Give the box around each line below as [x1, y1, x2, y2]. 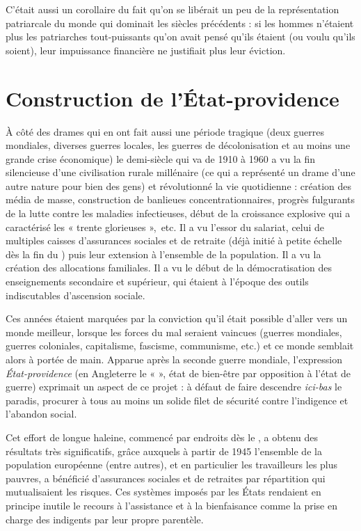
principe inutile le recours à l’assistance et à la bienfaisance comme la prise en [6, 498, 337, 512]
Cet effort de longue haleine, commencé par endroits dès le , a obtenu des [6, 429, 319, 444]
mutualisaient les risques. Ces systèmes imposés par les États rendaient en [6, 484, 321, 499]
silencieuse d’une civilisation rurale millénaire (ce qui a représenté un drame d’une [6, 165, 355, 180]
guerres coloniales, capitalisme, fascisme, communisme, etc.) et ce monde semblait [6, 338, 354, 353]
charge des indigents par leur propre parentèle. [6, 512, 204, 526]
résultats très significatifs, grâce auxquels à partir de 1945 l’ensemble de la [6, 443, 322, 458]
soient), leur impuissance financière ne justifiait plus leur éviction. [6, 42, 286, 57]
